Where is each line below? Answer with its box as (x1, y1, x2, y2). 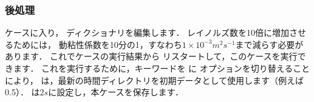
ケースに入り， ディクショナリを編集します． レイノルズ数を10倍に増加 (5, 26, 290, 39)
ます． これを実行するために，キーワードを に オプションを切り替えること (13, 62, 310, 74)
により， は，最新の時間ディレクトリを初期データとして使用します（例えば (5, 73, 304, 86)
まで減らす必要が (235, 38, 304, 50)
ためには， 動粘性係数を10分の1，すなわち (13, 38, 182, 50)
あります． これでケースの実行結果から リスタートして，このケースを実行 (5, 50, 298, 63)
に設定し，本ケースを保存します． (48, 86, 183, 98)
